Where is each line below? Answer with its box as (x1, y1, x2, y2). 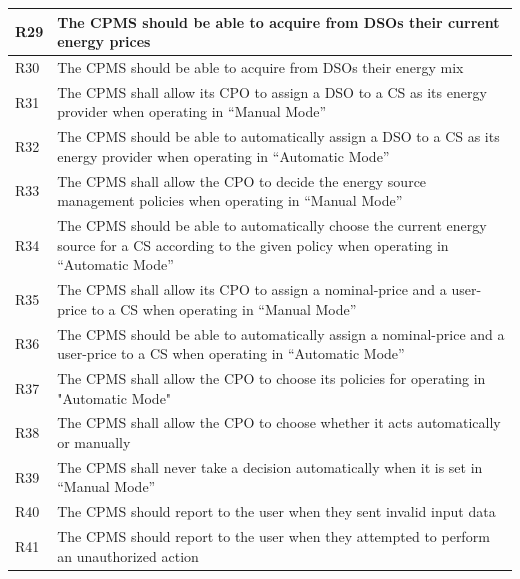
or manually (57, 432, 131, 453)
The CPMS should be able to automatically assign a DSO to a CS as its (57, 126, 500, 147)
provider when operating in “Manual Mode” (57, 101, 327, 122)
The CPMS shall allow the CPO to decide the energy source (57, 170, 427, 191)
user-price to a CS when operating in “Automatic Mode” (57, 343, 405, 364)
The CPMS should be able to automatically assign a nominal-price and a (57, 323, 505, 344)
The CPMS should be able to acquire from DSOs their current (57, 11, 500, 32)
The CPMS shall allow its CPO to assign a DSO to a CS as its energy (57, 81, 487, 102)
